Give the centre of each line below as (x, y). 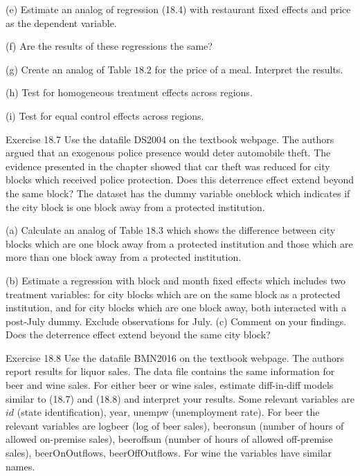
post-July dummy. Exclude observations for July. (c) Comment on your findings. (176, 321)
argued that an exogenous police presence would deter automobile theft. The (168, 153)
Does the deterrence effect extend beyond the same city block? (138, 335)
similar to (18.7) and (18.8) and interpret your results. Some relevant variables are (180, 398)
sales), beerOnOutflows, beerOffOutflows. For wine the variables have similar (169, 453)
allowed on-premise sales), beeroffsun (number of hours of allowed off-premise (169, 439)
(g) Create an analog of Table (69, 69)
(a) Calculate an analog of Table (74, 230)
